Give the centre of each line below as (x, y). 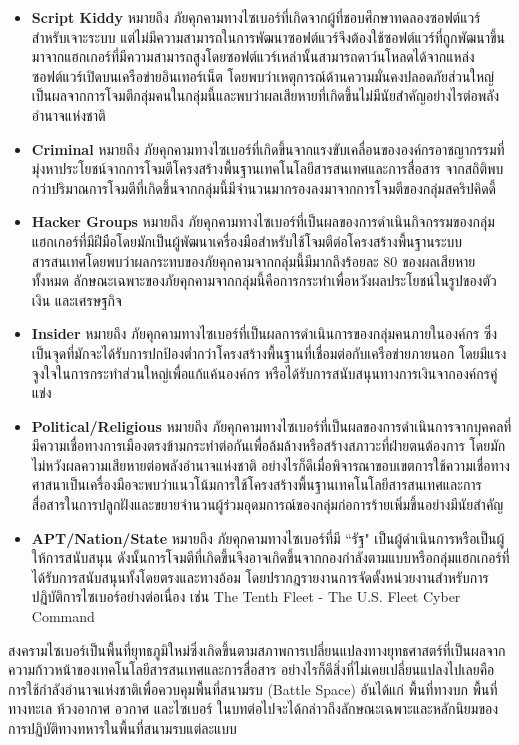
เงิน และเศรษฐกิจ (76, 299)
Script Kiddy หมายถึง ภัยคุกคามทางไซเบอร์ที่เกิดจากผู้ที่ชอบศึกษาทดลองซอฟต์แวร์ (256, 17)
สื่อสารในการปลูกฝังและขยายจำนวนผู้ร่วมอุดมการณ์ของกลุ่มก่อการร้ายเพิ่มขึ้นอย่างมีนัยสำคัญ (267, 504)
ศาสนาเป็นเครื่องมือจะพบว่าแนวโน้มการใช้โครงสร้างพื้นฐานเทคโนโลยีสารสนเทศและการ (256, 484)
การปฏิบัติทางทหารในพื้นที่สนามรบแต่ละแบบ (122, 728)
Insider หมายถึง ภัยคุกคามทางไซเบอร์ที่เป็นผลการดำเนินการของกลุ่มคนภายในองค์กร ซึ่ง (264, 333)
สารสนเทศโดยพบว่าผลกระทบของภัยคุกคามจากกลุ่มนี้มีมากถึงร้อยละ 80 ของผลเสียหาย (253, 260)
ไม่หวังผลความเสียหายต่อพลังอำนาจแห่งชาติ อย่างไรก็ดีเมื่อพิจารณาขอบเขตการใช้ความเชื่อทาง (270, 464)
